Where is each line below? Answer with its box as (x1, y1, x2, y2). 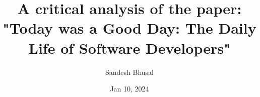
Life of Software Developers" (28, 37, 231, 58)
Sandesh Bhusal (105, 66, 154, 77)
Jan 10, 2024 (110, 83, 149, 94)
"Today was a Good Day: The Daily (3, 18, 256, 38)
